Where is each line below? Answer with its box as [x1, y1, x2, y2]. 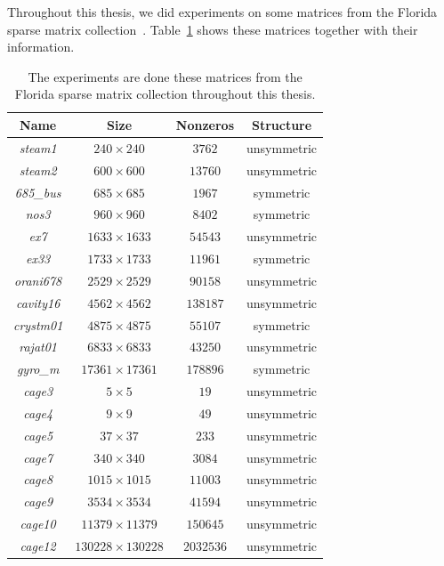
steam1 [19, 138, 57, 157]
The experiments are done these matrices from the [28, 67, 303, 85]
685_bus [14, 182, 61, 201]
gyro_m [16, 360, 60, 378]
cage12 [20, 537, 56, 554]
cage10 [20, 514, 56, 533]
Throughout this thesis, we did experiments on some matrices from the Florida [7, 3, 438, 20]
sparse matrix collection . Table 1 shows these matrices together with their [7, 20, 418, 38]
